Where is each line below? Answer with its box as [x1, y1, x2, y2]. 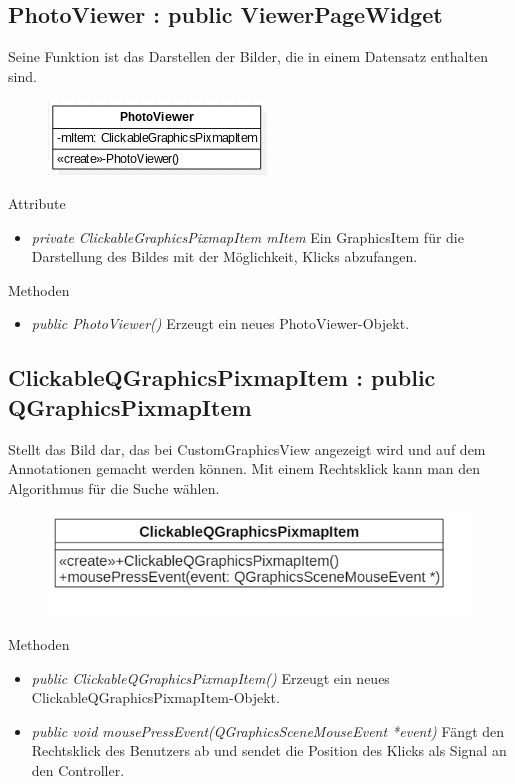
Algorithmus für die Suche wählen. [8, 477, 220, 498]
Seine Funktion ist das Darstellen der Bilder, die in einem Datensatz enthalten [8, 46, 488, 67]
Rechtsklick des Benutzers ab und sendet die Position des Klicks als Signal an [31, 740, 507, 761]
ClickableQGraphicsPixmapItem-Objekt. [31, 687, 280, 708]
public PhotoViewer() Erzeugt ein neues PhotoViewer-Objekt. [31, 313, 410, 334]
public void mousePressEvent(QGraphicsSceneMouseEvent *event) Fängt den [31, 720, 505, 741]
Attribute [8, 192, 66, 213]
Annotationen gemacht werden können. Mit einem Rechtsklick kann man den [8, 458, 481, 479]
